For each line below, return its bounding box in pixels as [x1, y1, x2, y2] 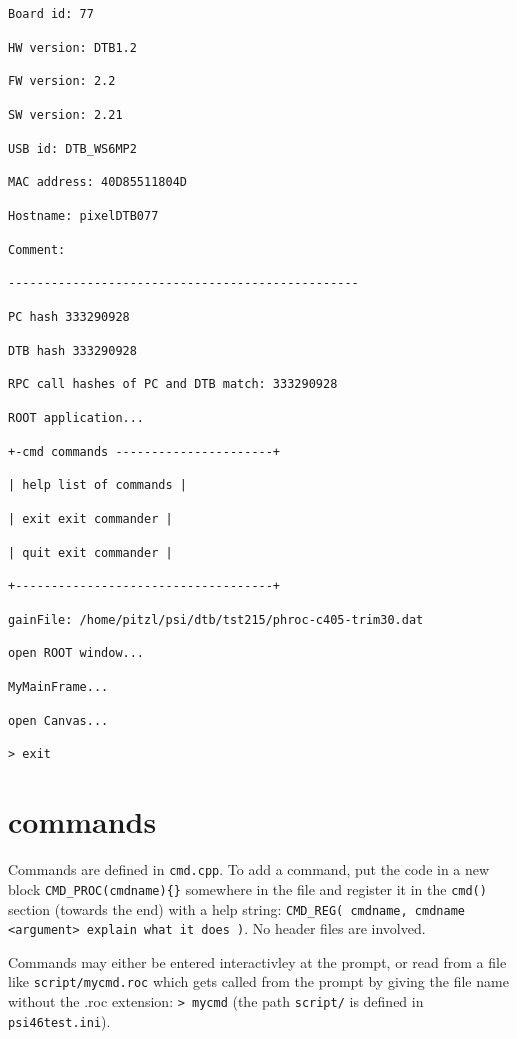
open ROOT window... [8, 646, 145, 661]
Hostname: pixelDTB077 [8, 208, 159, 223]
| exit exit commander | [8, 511, 173, 526]
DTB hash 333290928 [8, 343, 137, 358]
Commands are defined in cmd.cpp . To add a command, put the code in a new [8, 859, 490, 880]
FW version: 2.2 [8, 74, 116, 89]
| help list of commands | [8, 478, 187, 493]
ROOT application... [8, 410, 145, 425]
